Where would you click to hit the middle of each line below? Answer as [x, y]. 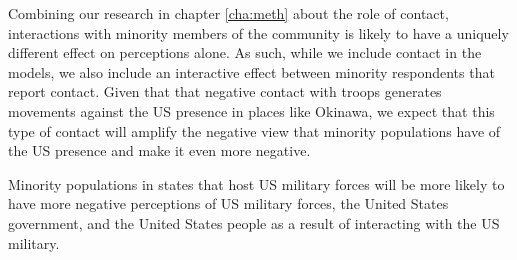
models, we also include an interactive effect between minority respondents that [251, 71]
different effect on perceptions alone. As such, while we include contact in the [245, 52]
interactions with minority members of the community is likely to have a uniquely [258, 32]
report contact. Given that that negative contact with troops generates [225, 91]
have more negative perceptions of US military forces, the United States [228, 203]
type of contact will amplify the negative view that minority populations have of [254, 130]
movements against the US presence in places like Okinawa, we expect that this [251, 110]
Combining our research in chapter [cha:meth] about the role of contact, [228, 13]
